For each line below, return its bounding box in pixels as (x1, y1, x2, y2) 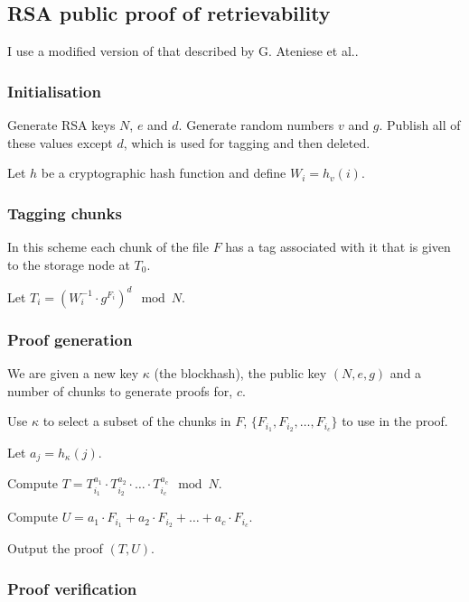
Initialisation (7, 79, 101, 102)
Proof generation (7, 328, 133, 350)
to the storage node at (7, 255, 130, 273)
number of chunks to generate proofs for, (7, 381, 233, 400)
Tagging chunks (7, 201, 122, 224)
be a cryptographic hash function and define (41, 163, 286, 182)
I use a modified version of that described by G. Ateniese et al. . (7, 42, 359, 60)
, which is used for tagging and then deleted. (123, 133, 371, 152)
